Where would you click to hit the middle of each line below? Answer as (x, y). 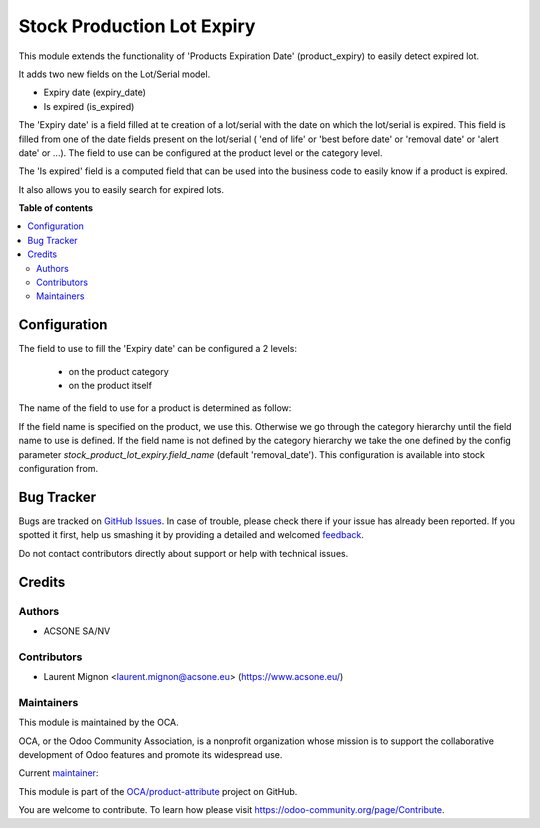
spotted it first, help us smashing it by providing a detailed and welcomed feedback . (191, 535)
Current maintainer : (58, 773)
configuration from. (58, 469)
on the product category (118, 371)
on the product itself (110, 386)
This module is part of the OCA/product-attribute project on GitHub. (158, 791)
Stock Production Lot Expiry (137, 26)
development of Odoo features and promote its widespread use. (150, 754)
